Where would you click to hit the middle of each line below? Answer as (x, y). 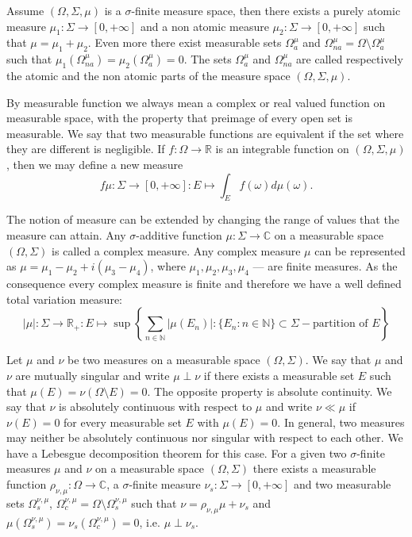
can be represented (360, 250)
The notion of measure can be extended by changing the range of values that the (203, 219)
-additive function (179, 234)
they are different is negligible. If (86, 149)
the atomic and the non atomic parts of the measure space (148, 75)
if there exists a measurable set (279, 375)
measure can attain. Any (66, 234)
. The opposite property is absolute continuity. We (270, 391)
